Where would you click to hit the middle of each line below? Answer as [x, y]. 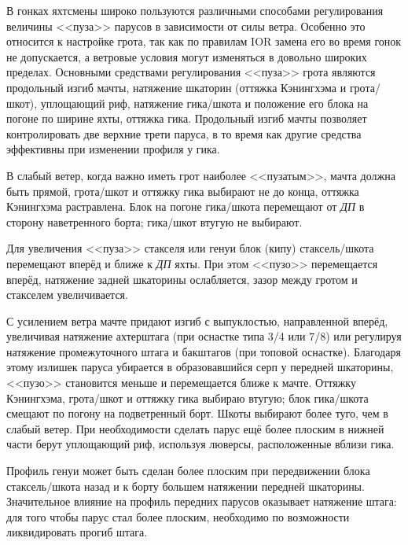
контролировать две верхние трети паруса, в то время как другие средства [184, 133]
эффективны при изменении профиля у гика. [113, 149]
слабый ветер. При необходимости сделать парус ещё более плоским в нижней [195, 428]
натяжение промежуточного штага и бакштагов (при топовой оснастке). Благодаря [204, 351]
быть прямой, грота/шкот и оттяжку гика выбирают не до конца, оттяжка [183, 191]
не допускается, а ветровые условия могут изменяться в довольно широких [187, 56]
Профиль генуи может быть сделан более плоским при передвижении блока [188, 471]
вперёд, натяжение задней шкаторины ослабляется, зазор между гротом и [182, 279]
